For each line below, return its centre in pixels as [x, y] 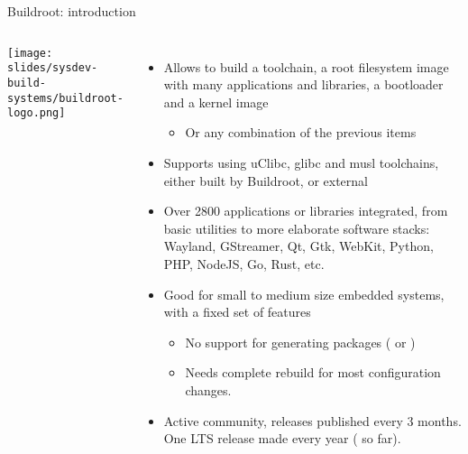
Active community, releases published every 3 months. [312, 420]
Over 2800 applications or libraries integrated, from [306, 211]
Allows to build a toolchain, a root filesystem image [306, 66]
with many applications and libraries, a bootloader [303, 84]
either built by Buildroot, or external [266, 180]
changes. [208, 389]
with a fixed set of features [237, 312]
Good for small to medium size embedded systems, [304, 294]
